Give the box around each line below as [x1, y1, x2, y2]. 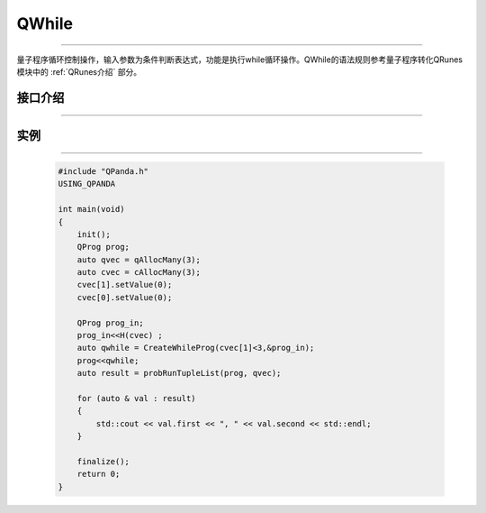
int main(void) [58, 204, 125, 215]
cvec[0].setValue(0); [76, 292, 173, 302]
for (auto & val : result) [76, 393, 197, 403]
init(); [76, 229, 112, 239]
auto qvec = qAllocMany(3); [76, 254, 202, 265]
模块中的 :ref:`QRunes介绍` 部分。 [16, 66, 142, 77]
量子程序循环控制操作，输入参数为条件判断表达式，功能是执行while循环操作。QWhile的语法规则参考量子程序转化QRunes [16, 54, 463, 65]
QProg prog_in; [76, 317, 144, 328]
